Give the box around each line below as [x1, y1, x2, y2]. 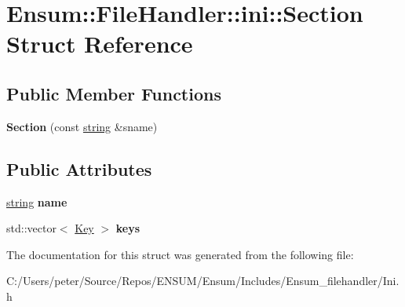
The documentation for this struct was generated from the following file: [6, 246, 354, 262]
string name [6, 193, 67, 210]
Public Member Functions [6, 81, 221, 105]
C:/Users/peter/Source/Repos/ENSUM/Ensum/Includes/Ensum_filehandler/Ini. [6, 272, 400, 289]
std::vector [6, 220, 57, 236]
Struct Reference [6, 27, 193, 60]
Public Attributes [6, 156, 152, 181]
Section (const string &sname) [6, 118, 158, 134]
